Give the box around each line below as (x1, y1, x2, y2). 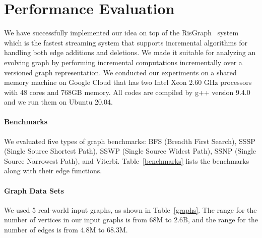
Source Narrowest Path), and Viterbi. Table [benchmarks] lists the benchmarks (4, 155, 249, 166)
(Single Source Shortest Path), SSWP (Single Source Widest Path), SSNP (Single (4, 146, 256, 156)
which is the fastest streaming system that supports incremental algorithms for (4, 37, 248, 47)
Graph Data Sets (4, 185, 64, 196)
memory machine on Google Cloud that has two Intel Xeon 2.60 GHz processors (4, 77, 252, 87)
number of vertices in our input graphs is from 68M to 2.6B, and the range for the (4, 214, 258, 225)
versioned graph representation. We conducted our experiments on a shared (4, 67, 237, 77)
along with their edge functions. (4, 165, 102, 176)
